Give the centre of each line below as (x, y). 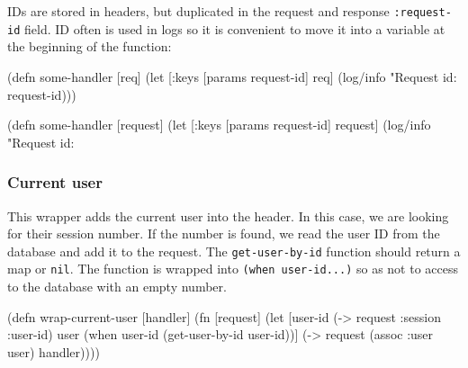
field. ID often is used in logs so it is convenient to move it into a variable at (234, 28)
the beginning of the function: (90, 46)
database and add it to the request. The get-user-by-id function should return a (234, 251)
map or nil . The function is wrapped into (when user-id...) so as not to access (233, 269)
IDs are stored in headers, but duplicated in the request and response (198, 11)
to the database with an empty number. (117, 286)
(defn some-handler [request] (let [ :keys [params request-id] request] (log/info (219, 125)
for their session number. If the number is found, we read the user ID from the (224, 233)
